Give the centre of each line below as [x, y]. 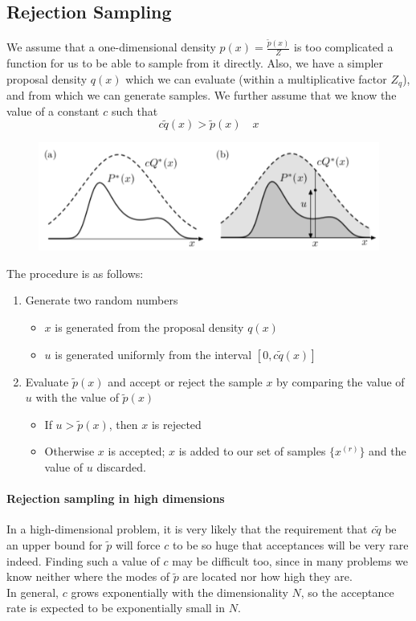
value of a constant [53, 110]
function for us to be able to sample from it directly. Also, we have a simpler [195, 62]
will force [138, 545]
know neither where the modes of [88, 576]
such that [135, 110]
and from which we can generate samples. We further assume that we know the [202, 95]
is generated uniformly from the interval [153, 354]
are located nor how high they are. [267, 576]
